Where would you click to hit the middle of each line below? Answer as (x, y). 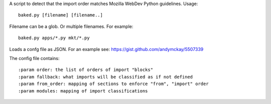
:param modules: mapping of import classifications (83, 91)
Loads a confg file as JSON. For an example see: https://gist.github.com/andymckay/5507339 (106, 49)
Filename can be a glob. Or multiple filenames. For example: (71, 26)
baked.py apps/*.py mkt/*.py (54, 38)
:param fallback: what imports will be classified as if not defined (106, 77)
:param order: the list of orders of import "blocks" (86, 70)
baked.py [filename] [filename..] (60, 15)
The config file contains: (34, 58)
